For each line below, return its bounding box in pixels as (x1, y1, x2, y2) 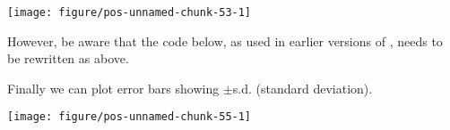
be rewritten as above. (7, 49, 129, 68)
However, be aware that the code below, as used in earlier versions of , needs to (7, 31, 443, 50)
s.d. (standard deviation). (232, 78, 373, 97)
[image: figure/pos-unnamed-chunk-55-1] (7, 110, 252, 124)
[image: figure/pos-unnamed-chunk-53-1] (7, 6, 252, 19)
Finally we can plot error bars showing (7, 78, 220, 97)
